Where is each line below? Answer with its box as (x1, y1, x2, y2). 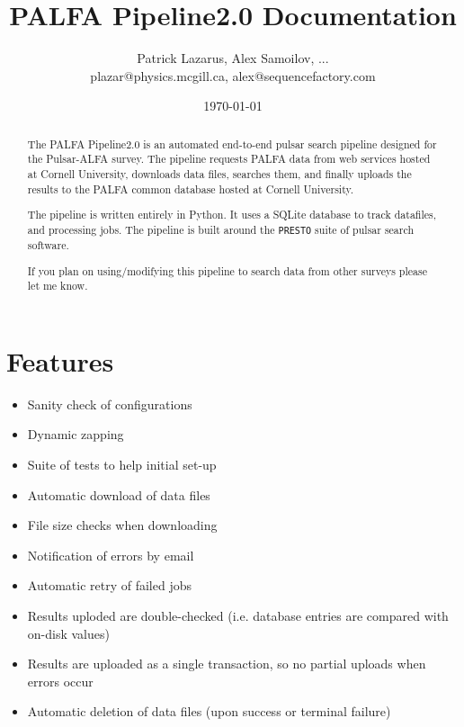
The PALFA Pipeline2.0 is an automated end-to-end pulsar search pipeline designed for (27, 136, 437, 151)
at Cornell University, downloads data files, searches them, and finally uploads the (27, 166, 412, 182)
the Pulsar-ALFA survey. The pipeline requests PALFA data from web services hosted (27, 151, 431, 166)
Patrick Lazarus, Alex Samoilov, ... (137, 49, 329, 67)
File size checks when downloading (27, 516, 218, 534)
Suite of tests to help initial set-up (27, 455, 217, 473)
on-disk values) (27, 624, 110, 642)
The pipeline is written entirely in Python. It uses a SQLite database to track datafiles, (27, 207, 437, 222)
